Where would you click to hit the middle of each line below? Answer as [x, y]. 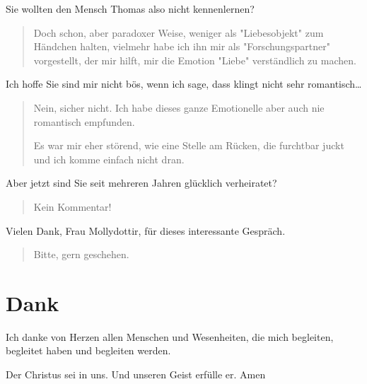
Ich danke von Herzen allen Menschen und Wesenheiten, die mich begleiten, [170, 336]
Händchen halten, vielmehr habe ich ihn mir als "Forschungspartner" [182, 46]
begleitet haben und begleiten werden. [88, 350]
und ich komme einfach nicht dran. [109, 159]
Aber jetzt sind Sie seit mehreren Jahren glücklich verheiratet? [141, 183]
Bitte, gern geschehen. [81, 254]
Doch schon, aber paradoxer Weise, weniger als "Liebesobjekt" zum [179, 32]
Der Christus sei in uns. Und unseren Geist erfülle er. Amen [136, 374]
